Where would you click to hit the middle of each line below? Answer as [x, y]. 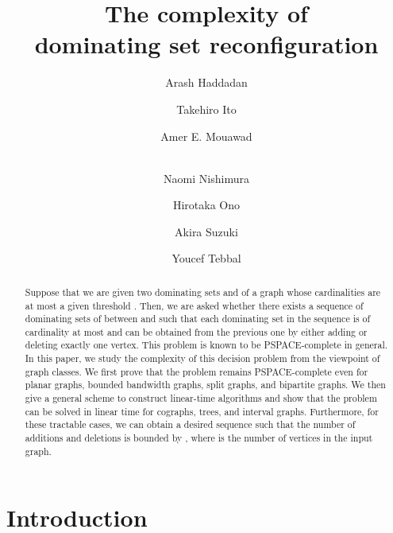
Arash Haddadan [206, 82]
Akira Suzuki [206, 231]
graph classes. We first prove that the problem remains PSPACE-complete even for [196, 371]
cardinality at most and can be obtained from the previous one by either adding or [196, 331]
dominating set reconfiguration [206, 44]
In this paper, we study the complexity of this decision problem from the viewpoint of [202, 358]
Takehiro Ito [206, 109]
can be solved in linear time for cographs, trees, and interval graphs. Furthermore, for [202, 411]
